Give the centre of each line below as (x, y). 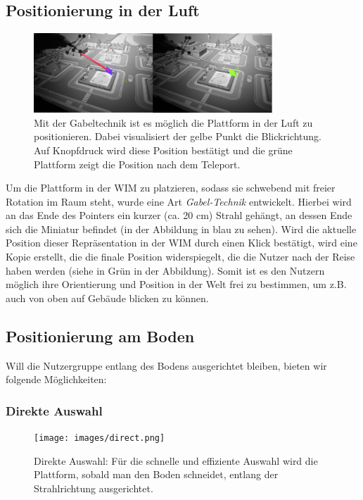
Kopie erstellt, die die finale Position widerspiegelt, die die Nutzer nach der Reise (180, 257)
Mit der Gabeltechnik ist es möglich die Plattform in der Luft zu (173, 122)
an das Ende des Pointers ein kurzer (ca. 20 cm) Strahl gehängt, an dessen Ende (179, 215)
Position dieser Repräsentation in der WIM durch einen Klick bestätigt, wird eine (181, 243)
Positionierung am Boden (100, 336)
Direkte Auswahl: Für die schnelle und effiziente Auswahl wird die (176, 460)
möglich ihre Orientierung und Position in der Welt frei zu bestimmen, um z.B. (176, 284)
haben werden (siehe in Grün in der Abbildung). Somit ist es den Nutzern (165, 270)
